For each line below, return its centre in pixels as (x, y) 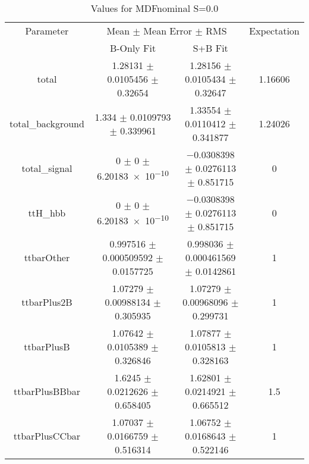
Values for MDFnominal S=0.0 (154, 8)
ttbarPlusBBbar (47, 391)
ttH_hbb (47, 213)
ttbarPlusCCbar (47, 436)
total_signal (47, 168)
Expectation (274, 31)
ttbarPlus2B (47, 302)
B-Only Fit (133, 48)
